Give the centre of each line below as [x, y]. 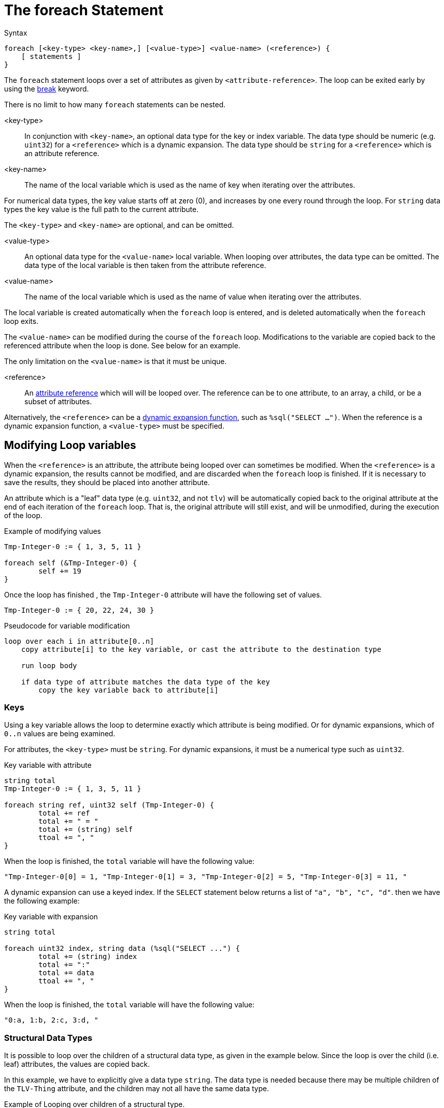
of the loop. [23, 515]
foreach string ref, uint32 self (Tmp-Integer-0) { [109, 805]
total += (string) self [85, 830]
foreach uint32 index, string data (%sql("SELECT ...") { [122, 949]
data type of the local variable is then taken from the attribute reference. [145, 265]
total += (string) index [88, 957]
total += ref [64, 813]
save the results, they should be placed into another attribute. [107, 482]
